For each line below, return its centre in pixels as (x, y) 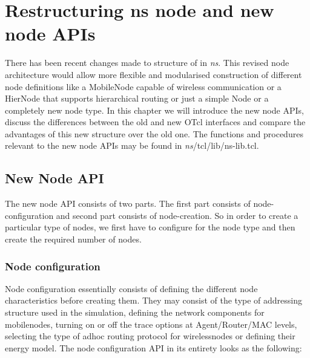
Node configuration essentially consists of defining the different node (131, 288)
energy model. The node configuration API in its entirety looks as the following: (153, 347)
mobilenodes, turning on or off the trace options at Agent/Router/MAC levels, (151, 324)
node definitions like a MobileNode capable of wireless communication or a (143, 86)
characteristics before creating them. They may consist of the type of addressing (154, 300)
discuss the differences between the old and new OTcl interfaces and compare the (155, 122)
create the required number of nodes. (73, 239)
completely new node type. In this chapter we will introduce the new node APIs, (154, 110)
